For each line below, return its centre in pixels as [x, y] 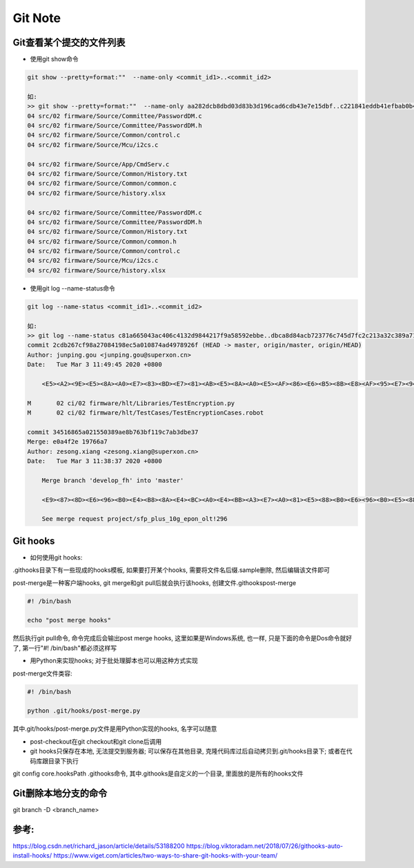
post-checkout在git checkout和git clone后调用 [96, 741]
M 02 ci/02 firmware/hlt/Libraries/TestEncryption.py [131, 403]
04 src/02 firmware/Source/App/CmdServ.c [98, 164]
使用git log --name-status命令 [72, 288]
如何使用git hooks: [56, 557]
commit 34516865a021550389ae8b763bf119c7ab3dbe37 [113, 432]
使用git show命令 [54, 59]
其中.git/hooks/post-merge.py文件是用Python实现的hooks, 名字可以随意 [115, 729]
